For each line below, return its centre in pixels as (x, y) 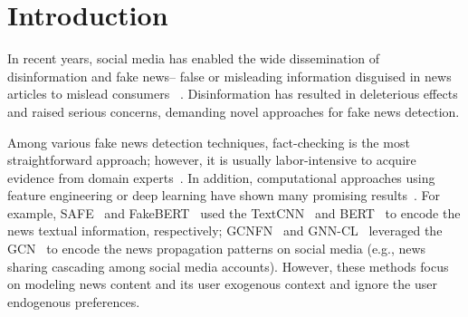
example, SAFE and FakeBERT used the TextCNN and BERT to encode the (234, 212)
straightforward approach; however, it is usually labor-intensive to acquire (212, 160)
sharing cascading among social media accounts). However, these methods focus (228, 266)
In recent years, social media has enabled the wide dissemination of (194, 58)
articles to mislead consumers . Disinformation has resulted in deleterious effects (233, 94)
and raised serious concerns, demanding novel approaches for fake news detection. (234, 111)
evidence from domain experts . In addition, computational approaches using (221, 177)
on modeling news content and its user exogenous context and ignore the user (222, 284)
